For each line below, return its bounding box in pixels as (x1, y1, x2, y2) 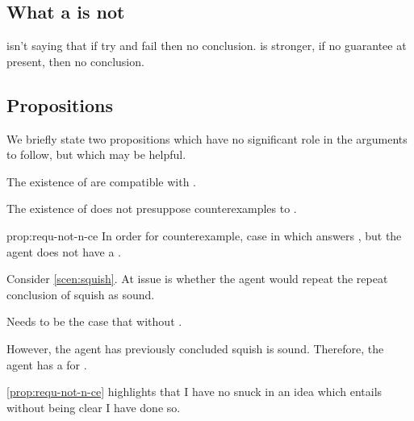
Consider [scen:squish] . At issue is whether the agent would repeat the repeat (6, 270, 388, 287)
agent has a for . (6, 356, 87, 373)
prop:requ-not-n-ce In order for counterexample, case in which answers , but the (6, 227, 402, 244)
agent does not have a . (6, 243, 122, 260)
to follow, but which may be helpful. (6, 146, 186, 163)
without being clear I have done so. (6, 398, 181, 415)
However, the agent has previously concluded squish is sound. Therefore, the (6, 340, 384, 356)
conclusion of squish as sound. (6, 286, 155, 302)
